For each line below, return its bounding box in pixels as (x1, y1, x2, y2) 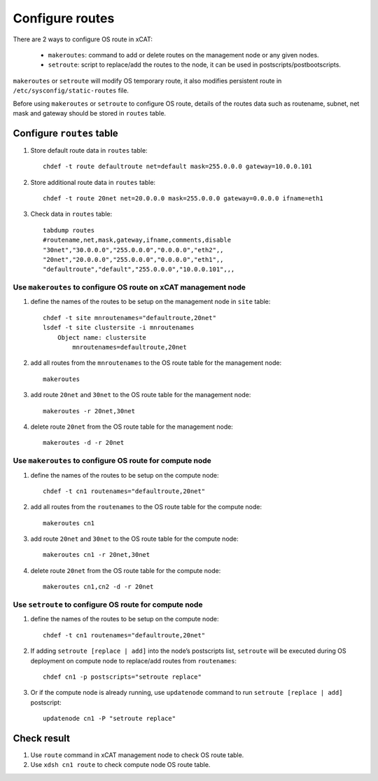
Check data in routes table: (30, 210, 112, 219)
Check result (13, 732, 70, 744)
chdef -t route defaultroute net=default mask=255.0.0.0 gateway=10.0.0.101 (43, 163, 313, 171)
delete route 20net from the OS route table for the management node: (30, 422, 234, 431)
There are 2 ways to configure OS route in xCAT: (13, 35, 153, 43)
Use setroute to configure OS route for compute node (13, 600, 203, 609)
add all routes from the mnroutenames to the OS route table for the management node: (30, 359, 282, 367)
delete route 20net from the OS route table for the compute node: (30, 566, 221, 574)
